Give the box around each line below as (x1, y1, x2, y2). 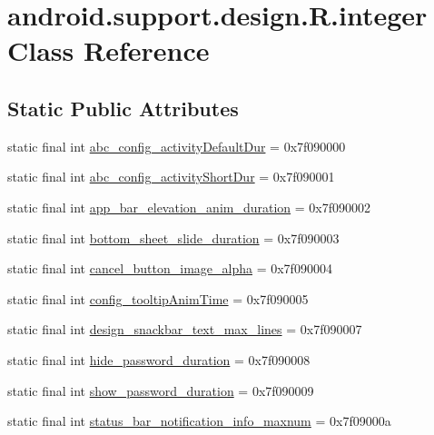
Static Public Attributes (7, 94, 239, 122)
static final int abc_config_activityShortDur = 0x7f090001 (7, 167, 335, 186)
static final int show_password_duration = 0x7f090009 (7, 381, 314, 400)
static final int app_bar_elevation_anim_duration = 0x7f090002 (7, 197, 371, 216)
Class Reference (7, 32, 210, 69)
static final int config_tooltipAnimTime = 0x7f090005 (7, 289, 309, 308)
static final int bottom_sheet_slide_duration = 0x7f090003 (7, 228, 340, 247)
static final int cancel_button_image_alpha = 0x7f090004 (7, 259, 332, 278)
